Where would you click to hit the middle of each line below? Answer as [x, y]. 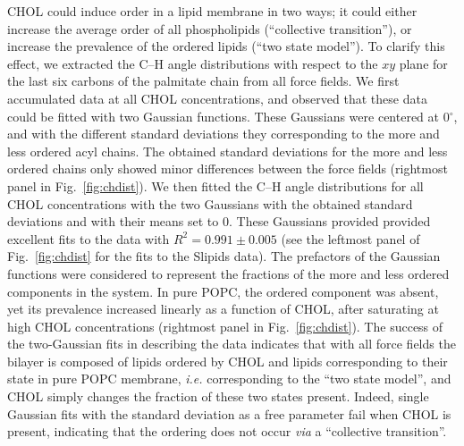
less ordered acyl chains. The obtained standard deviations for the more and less [228, 151]
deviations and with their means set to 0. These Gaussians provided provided [219, 221]
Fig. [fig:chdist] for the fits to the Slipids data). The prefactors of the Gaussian [224, 256]
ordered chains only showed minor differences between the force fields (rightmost [228, 168]
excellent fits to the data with [89, 238]
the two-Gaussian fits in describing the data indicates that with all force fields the [232, 344]
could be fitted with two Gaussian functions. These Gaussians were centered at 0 [228, 116]
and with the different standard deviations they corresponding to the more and [224, 134]
